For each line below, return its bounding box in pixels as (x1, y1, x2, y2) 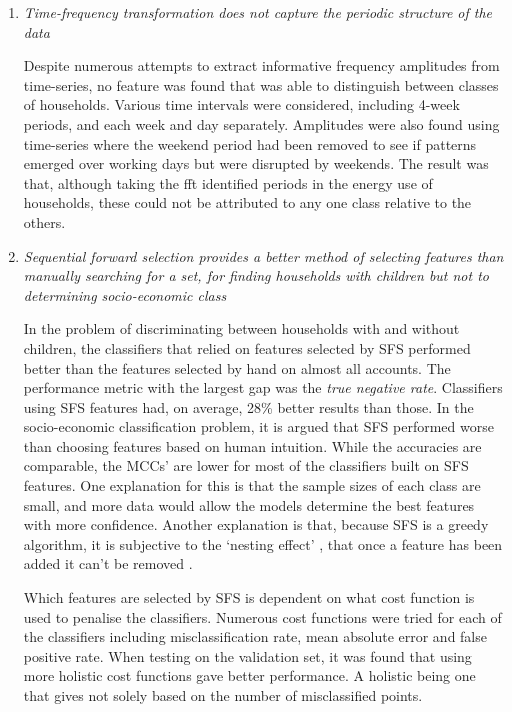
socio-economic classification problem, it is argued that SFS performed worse (23, 416, 494, 437)
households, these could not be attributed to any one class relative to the (23, 192, 472, 213)
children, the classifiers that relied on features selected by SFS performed (23, 337, 471, 358)
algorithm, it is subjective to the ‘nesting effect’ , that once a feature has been (23, 533, 503, 554)
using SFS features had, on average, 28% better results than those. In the (23, 396, 474, 417)
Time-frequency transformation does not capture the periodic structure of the (23, 2, 493, 22)
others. (23, 211, 66, 232)
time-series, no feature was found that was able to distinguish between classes (23, 74, 499, 95)
